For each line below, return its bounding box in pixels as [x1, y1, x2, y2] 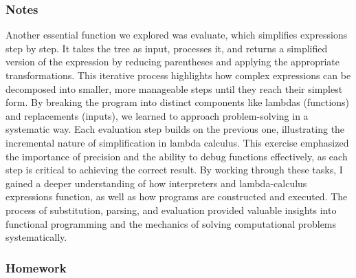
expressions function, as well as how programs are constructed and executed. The [5, 189, 348, 204]
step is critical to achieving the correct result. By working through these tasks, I [5, 162, 343, 177]
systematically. [5, 230, 67, 244]
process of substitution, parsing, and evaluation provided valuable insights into [5, 202, 337, 217]
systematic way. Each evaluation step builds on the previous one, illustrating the [5, 122, 345, 136]
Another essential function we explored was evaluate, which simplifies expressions [5, 28, 348, 42]
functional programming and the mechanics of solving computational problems [5, 216, 337, 231]
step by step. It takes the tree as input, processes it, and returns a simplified [5, 41, 328, 55]
